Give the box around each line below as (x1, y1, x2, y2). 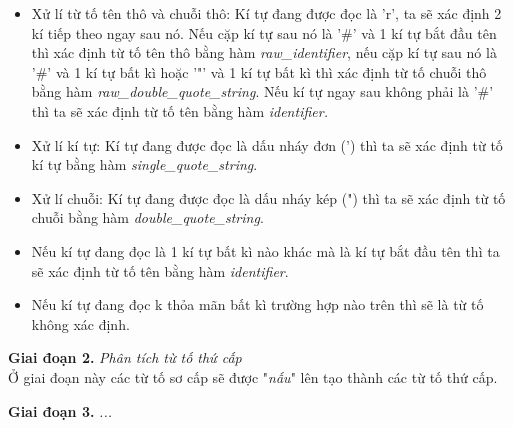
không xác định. (31, 313, 130, 334)
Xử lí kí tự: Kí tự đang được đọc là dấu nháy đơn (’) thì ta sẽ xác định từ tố (31, 134, 503, 155)
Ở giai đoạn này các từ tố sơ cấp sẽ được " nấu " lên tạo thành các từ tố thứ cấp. (8, 366, 498, 387)
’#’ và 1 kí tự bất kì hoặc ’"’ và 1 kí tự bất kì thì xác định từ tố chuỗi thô (31, 61, 487, 82)
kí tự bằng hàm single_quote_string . (31, 154, 258, 175)
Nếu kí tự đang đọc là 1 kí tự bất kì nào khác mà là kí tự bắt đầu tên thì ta (31, 240, 500, 261)
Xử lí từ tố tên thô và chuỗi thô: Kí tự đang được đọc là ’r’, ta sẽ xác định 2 (31, 3, 502, 23)
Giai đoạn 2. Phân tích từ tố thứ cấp (8, 347, 242, 368)
